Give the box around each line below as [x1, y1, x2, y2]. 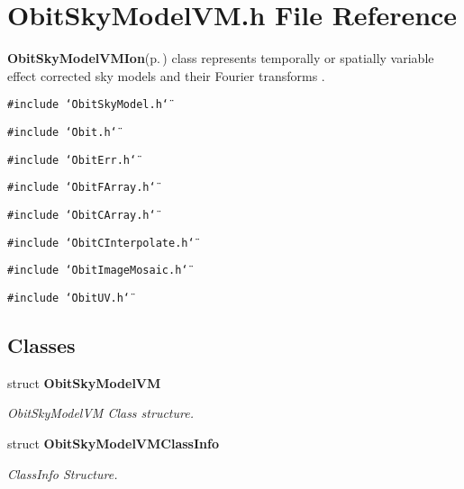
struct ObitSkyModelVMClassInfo [7, 433, 219, 452]
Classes [7, 331, 76, 358]
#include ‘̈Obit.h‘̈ [7, 125, 117, 139]
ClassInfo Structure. [7, 464, 118, 483]
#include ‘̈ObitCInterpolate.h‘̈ [7, 236, 195, 249]
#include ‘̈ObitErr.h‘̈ [7, 153, 137, 167]
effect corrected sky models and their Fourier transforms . [7, 66, 325, 85]
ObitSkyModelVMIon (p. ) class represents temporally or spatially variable [7, 49, 434, 68]
